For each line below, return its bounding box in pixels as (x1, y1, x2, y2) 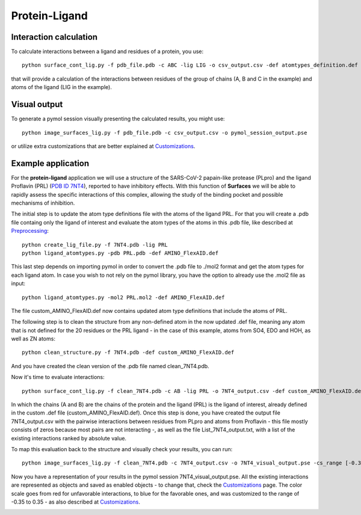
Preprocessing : (11, 227, 49, 235)
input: (11, 280, 26, 287)
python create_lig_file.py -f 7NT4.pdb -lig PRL (22, 241, 168, 248)
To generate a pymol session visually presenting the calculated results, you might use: (11, 115, 225, 123)
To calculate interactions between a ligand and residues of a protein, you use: (11, 48, 204, 55)
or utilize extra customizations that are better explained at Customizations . (11, 142, 196, 150)
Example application (11, 158, 90, 168)
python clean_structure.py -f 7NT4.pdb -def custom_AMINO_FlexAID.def (22, 349, 235, 356)
